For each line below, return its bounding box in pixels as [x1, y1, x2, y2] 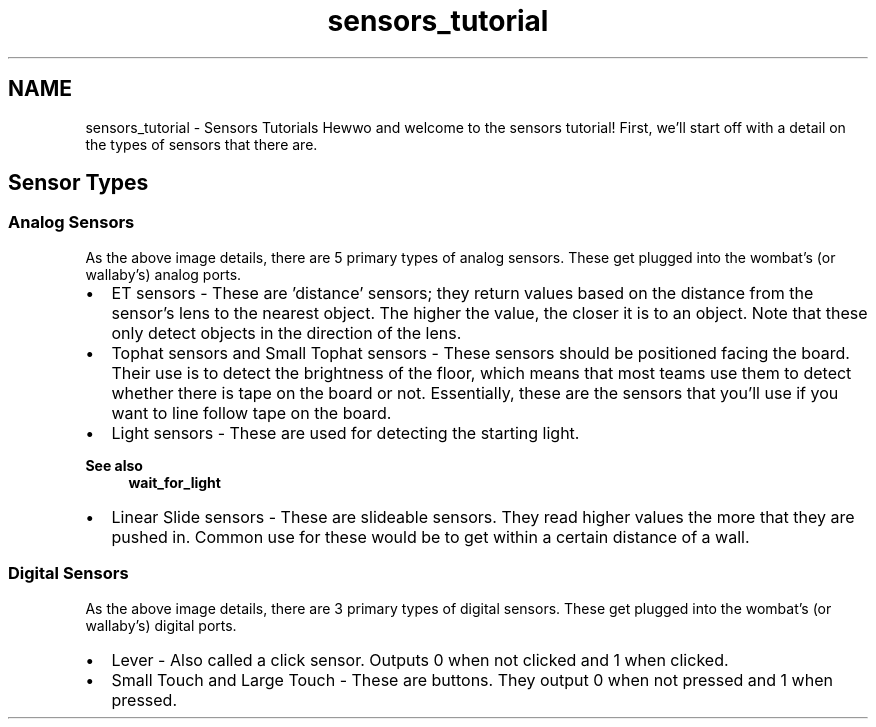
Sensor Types [8, 170, 149, 196]
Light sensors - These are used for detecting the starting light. [111, 422, 580, 443]
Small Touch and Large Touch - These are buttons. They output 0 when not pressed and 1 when [111, 669, 833, 690]
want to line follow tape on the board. [111, 402, 392, 423]
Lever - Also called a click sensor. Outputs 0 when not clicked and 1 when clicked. [111, 649, 729, 670]
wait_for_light [128, 473, 221, 491]
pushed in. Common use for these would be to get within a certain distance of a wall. [111, 526, 750, 547]
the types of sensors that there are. [85, 135, 318, 153]
